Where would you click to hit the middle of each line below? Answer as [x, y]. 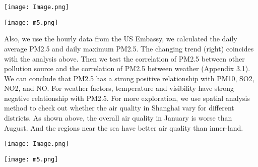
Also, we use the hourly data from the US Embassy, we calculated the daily [121, 39]
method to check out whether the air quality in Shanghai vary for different [119, 108]
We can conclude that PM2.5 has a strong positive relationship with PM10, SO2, [129, 78]
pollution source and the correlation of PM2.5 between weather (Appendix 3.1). [127, 68]
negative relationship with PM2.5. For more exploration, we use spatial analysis [127, 98]
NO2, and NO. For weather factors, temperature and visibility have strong [119, 88]
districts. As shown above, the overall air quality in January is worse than [118, 118]
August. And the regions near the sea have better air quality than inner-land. [124, 127]
